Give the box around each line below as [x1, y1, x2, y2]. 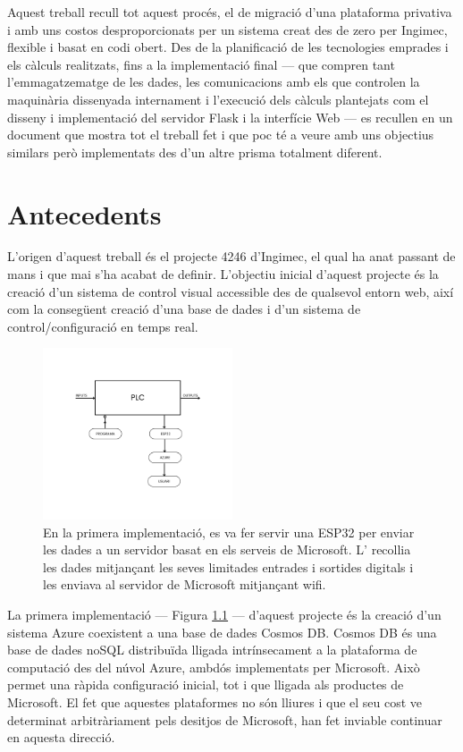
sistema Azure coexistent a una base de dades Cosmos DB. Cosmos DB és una [7, 622, 437, 641]
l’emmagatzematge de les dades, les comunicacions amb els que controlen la [7, 72, 420, 91]
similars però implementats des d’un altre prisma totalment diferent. [7, 142, 383, 161]
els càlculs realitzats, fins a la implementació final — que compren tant [7, 55, 395, 73]
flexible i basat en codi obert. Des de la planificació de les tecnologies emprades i [7, 38, 449, 56]
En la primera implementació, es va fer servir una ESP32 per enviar [43, 522, 415, 541]
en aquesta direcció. [7, 728, 115, 747]
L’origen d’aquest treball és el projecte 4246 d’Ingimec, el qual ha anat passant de [7, 247, 456, 266]
